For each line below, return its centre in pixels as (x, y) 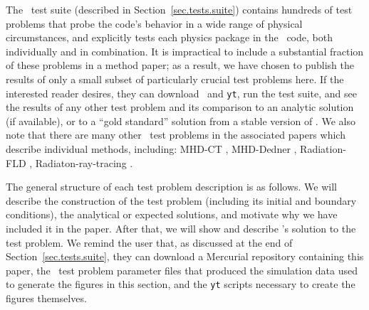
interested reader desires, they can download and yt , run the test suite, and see (181, 93)
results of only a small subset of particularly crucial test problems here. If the (175, 79)
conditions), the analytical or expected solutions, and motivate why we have (172, 214)
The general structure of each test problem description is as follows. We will (171, 187)
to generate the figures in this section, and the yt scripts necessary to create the (181, 284)
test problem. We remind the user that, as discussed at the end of (149, 242)
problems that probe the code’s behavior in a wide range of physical (154, 23)
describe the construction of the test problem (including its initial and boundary (181, 200)
